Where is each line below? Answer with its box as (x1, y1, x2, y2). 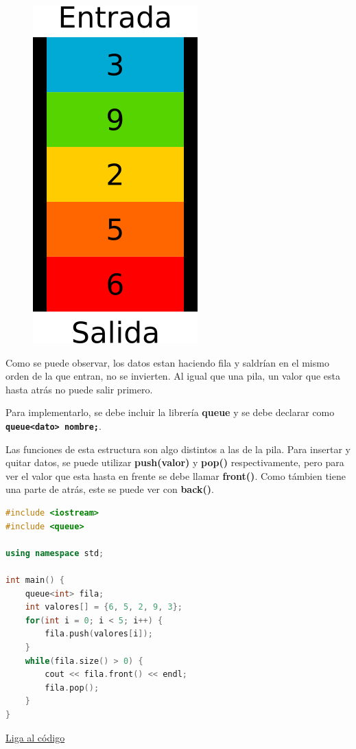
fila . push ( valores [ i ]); (45, 629, 153, 639)
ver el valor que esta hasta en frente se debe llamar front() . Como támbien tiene (5, 468, 346, 483)
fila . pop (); (45, 682, 99, 693)
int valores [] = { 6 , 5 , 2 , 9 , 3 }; (25, 602, 182, 612)
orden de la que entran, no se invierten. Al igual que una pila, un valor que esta (5, 369, 340, 383)
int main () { (5, 575, 64, 585)
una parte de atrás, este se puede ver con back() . (5, 482, 214, 496)
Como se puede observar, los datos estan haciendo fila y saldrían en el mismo (5, 355, 329, 369)
